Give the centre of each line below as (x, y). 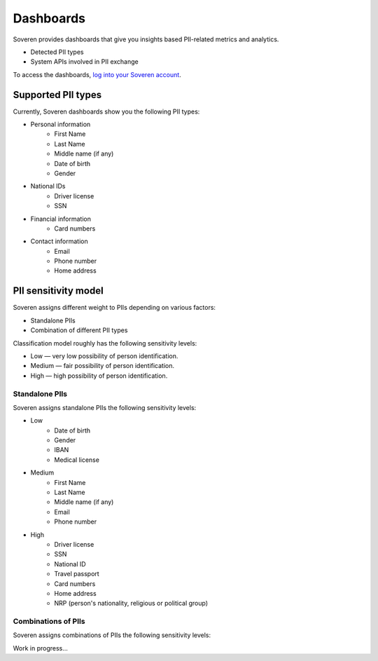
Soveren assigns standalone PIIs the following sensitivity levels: (105, 407)
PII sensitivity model (58, 291)
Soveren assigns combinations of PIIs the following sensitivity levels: (112, 635)
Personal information (61, 124)
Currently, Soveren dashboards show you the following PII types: (106, 111)
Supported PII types (57, 95)
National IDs (48, 186)
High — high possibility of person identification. (99, 376)
